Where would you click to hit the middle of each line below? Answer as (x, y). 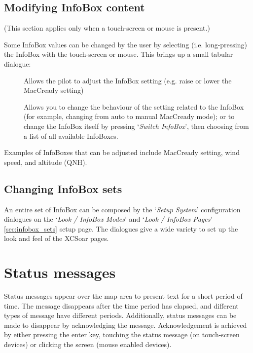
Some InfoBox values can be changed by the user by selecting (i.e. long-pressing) (126, 44)
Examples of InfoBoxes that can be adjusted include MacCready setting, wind (122, 152)
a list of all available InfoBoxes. (71, 136)
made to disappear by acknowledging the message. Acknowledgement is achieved (126, 325)
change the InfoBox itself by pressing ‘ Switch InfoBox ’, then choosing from (136, 126)
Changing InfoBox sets (63, 188)
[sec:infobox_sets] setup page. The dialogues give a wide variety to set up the (121, 228)
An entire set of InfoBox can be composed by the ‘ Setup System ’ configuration (122, 209)
